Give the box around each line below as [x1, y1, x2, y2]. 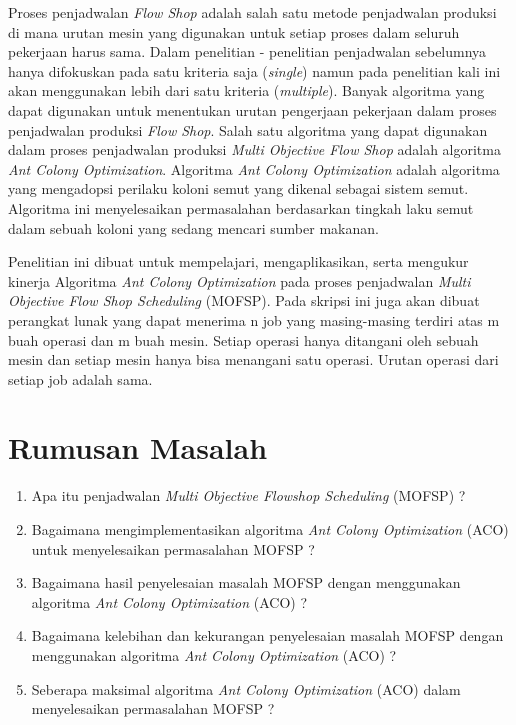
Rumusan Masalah [8, 427, 268, 468]
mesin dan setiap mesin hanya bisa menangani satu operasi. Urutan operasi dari [8, 349, 499, 370]
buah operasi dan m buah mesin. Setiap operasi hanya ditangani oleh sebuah [8, 329, 479, 350]
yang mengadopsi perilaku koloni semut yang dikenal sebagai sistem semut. [8, 178, 469, 199]
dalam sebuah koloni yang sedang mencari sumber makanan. [8, 217, 379, 238]
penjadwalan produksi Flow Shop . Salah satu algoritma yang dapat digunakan [8, 119, 488, 140]
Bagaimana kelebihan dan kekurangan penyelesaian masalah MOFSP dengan [31, 625, 504, 646]
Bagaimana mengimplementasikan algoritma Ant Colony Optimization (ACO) [31, 519, 509, 539]
